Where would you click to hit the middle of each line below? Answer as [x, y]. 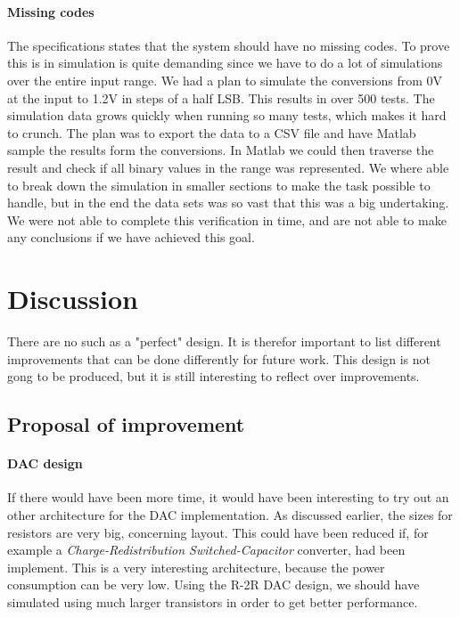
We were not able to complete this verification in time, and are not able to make [227, 219]
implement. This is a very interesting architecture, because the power [196, 567]
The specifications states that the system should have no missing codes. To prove [229, 45]
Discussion [73, 299]
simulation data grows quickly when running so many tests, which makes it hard [227, 115]
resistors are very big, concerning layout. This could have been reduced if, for [218, 532]
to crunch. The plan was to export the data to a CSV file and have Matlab [212, 132]
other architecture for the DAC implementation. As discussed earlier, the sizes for [230, 515]
